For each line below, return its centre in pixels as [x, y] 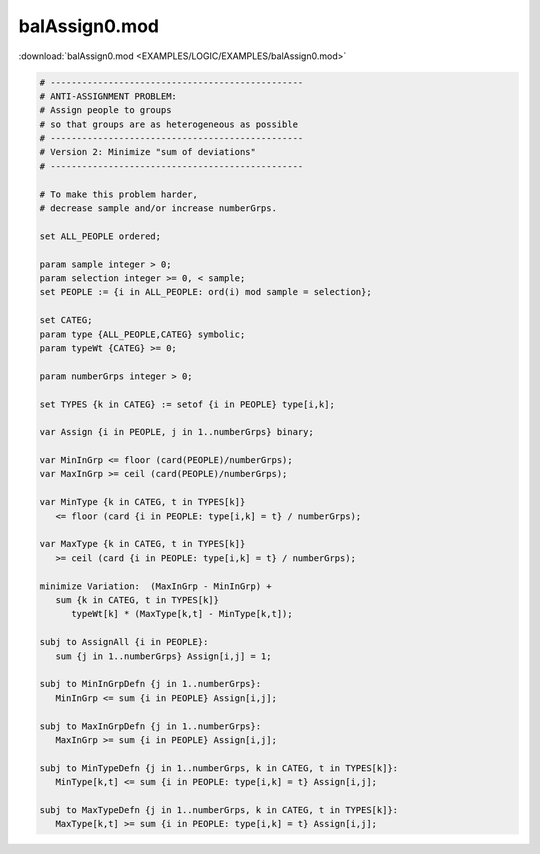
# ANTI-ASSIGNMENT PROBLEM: [108, 96]
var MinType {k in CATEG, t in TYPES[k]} [142, 502]
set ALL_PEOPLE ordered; [100, 236]
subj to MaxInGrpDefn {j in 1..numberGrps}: [150, 726]
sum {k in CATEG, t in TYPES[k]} [137, 599]
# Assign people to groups [105, 110]
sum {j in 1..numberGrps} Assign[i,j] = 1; [163, 656]
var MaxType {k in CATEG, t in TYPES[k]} [142, 544]
